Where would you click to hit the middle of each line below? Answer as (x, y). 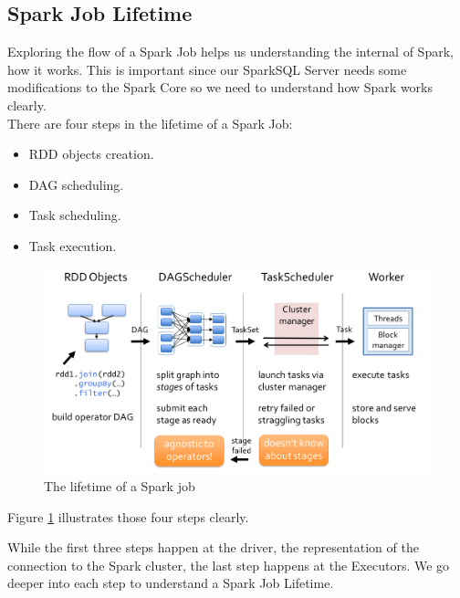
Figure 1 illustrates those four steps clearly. (128, 516)
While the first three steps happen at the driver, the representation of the (213, 547)
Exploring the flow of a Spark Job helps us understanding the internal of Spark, (230, 52)
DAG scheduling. (76, 184)
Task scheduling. (75, 215)
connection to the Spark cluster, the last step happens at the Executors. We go (229, 565)
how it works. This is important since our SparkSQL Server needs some (207, 69)
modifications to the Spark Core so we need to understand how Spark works (220, 87)
